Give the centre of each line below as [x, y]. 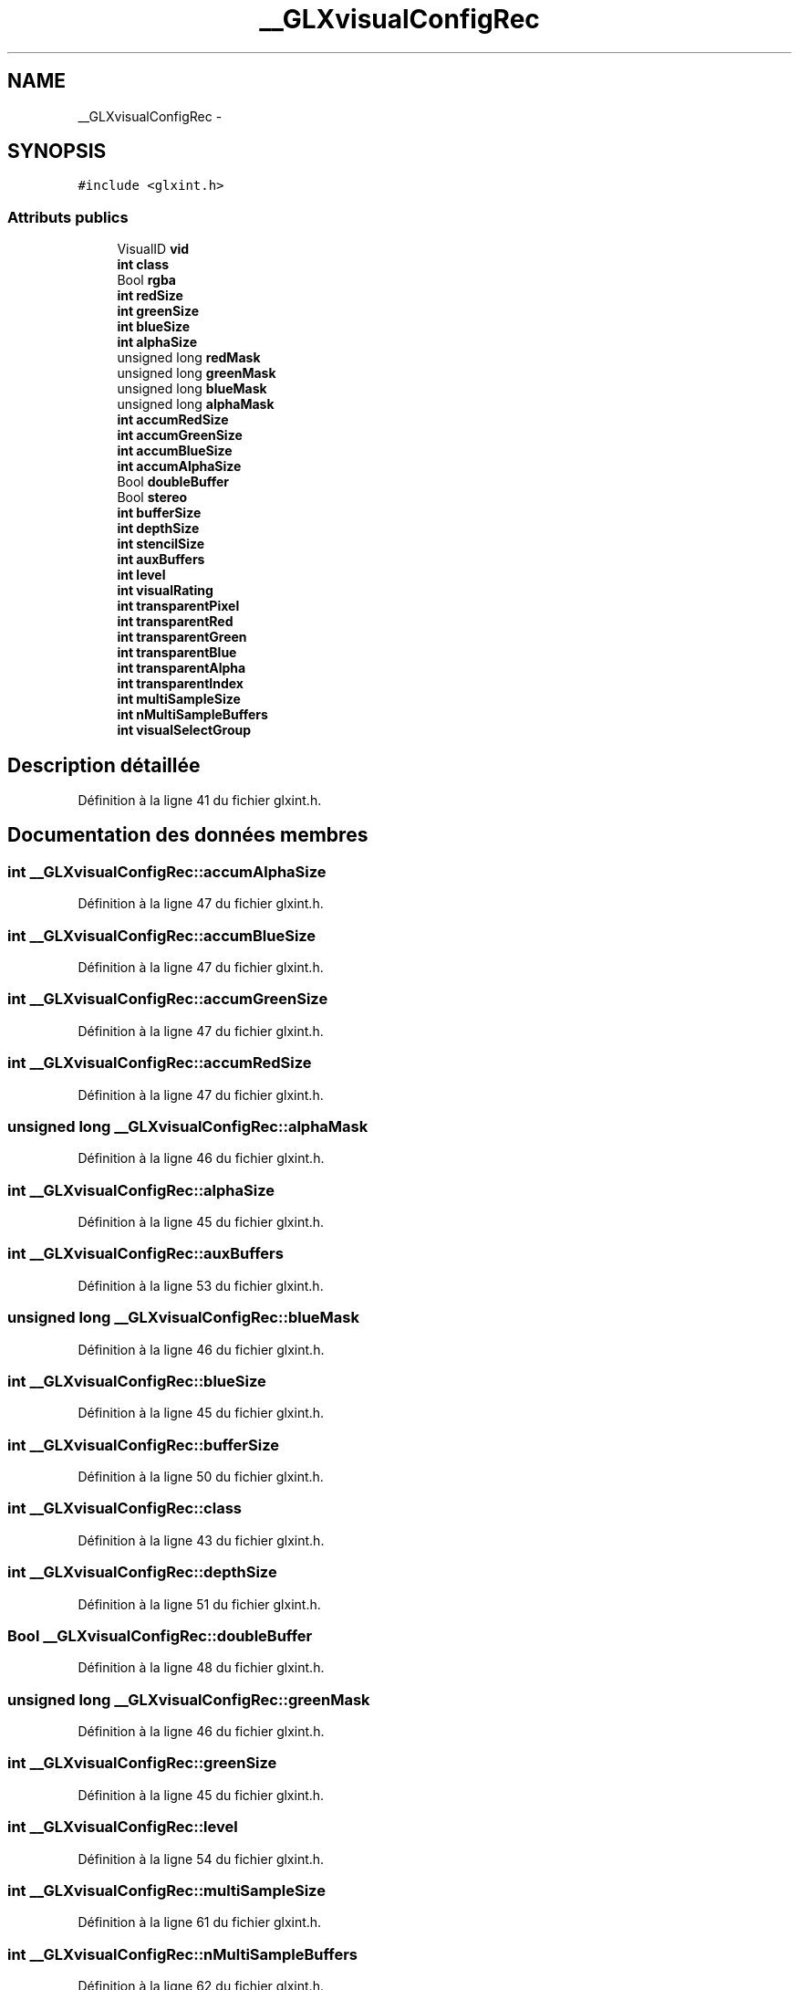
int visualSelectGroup [184, 730]
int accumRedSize [173, 420]
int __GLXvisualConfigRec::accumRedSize [160, 1063]
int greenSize [158, 311]
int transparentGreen [182, 637]
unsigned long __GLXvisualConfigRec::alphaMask [188, 1126]
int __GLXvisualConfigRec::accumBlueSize [162, 935]
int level [141, 575]
